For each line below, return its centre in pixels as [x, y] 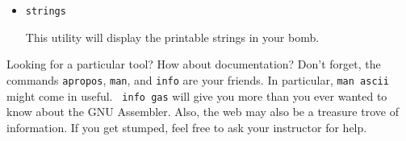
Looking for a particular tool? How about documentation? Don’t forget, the [194, 64]
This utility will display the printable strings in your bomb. [172, 37]
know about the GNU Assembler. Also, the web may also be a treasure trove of [203, 112]
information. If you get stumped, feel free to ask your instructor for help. [187, 127]
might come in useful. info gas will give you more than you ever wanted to [197, 95]
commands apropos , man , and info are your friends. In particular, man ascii [198, 79]
